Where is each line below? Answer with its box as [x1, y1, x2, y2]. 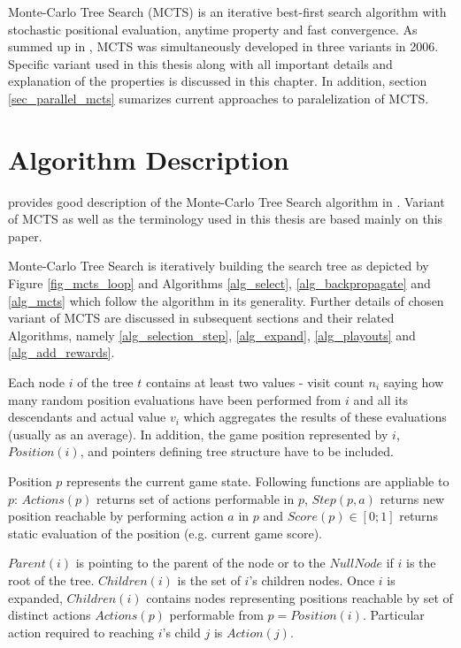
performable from [169, 606, 264, 624]
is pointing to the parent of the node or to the [75, 553, 326, 572]
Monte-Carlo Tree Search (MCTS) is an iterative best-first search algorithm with [8, 3, 447, 20]
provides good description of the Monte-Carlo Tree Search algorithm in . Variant [8, 192, 445, 210]
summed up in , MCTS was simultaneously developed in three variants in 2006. [8, 37, 439, 56]
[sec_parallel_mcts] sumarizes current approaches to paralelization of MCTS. [8, 88, 429, 107]
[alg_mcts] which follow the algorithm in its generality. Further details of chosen [8, 291, 444, 309]
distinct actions [8, 606, 91, 624]
